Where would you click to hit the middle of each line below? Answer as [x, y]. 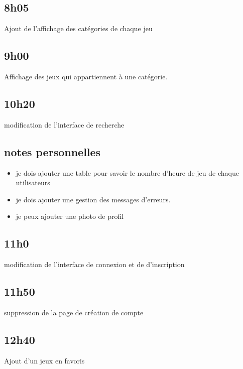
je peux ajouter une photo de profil [70, 216]
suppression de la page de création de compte [74, 312]
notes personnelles [52, 151]
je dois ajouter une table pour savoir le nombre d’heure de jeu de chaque [127, 172]
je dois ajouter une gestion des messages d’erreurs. [93, 199]
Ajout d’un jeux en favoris [44, 360]
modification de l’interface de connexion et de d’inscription [94, 264]
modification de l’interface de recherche [64, 124]
